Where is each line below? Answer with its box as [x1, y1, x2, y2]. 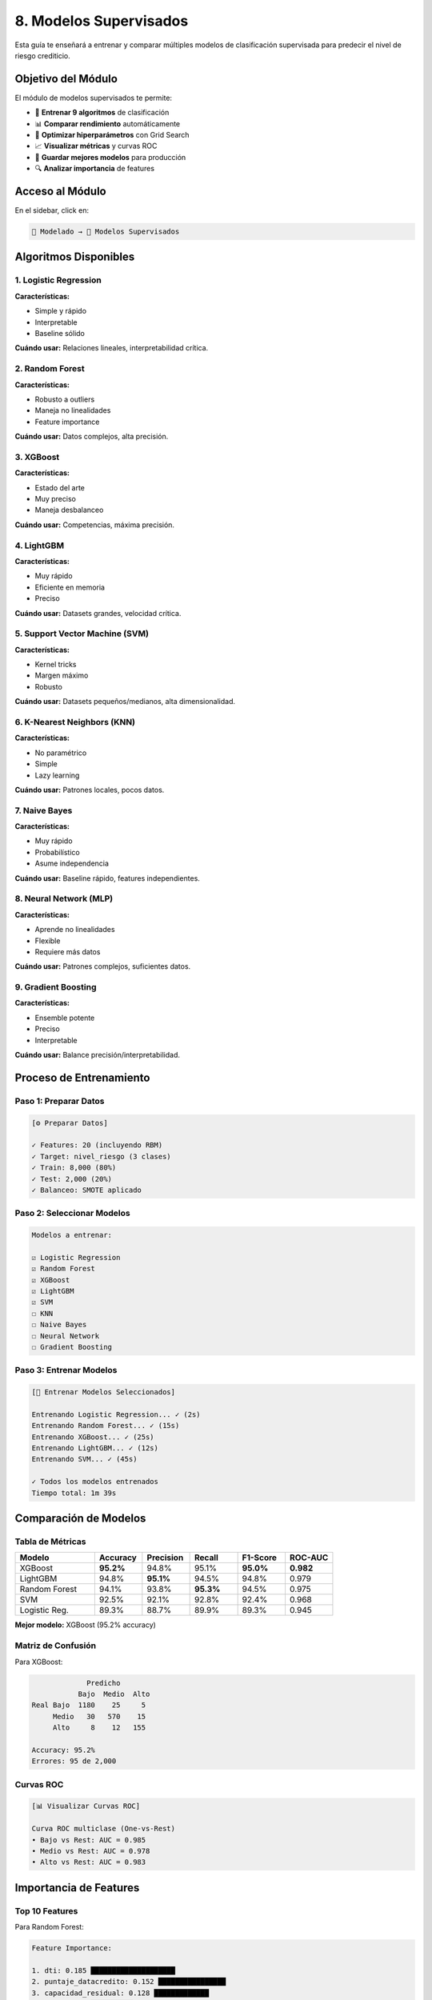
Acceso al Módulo [14, 185, 107, 198]
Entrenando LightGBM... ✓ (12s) [31, 1444, 159, 1453]
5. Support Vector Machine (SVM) [14, 628, 150, 639]
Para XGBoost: [14, 1657, 63, 1666]
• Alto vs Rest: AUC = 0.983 [31, 1858, 146, 1867]
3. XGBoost [14, 451, 60, 462]
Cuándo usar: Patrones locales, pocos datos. [14, 785, 165, 794]
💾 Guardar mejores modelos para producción [34, 152, 186, 162]
